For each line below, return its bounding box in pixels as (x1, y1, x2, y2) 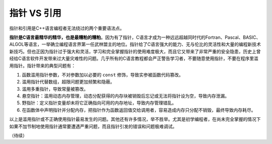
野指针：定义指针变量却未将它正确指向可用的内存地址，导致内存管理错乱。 (22, 100, 176, 106)
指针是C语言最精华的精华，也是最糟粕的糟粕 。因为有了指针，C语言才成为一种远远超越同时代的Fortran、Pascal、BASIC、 (9, 34, 261, 40)
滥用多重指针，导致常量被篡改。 (22, 86, 88, 92)
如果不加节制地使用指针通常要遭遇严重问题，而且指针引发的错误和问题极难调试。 (9, 123, 177, 129)
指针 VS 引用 (9, 8, 61, 19)
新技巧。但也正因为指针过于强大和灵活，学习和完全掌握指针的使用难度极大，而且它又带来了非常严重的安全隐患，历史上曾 (9, 48, 261, 54)
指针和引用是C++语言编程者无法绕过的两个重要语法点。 (9, 25, 124, 31)
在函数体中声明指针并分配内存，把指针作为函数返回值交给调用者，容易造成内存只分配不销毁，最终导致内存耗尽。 (22, 107, 256, 113)
